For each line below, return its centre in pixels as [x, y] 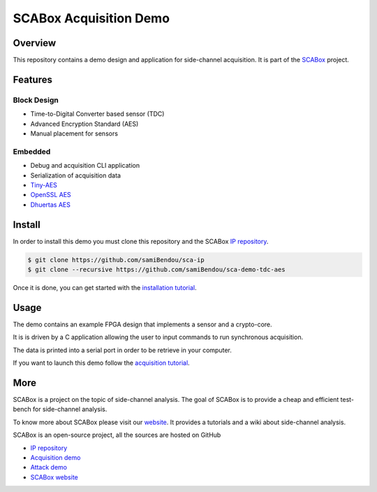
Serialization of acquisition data [76, 175]
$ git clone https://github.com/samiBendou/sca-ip [116, 260]
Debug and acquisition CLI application [85, 166]
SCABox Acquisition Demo [91, 18]
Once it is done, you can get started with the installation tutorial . [105, 287]
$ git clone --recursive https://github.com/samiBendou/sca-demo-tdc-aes [156, 269]
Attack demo [49, 468]
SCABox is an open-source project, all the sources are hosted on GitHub [117, 435]
